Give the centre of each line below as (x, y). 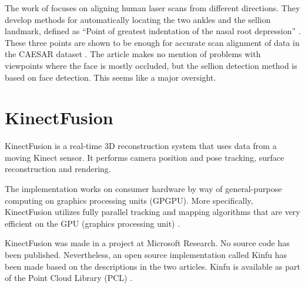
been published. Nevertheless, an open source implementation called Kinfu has (146, 255)
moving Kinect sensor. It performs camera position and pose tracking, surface (145, 157)
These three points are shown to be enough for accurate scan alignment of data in (152, 42)
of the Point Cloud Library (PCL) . (69, 278)
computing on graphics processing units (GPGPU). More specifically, (129, 200)
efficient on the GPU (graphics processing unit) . (93, 223)
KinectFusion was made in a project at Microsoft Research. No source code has (147, 243)
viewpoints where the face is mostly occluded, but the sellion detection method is (151, 65)
